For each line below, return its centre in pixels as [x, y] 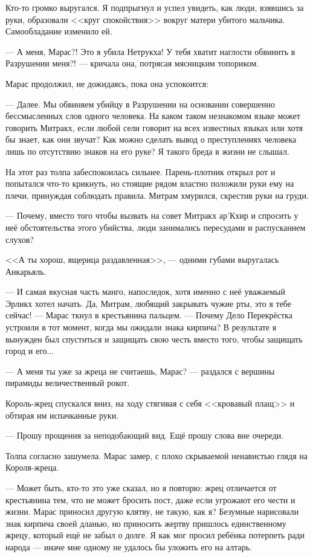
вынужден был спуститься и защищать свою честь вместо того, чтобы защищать [154, 339]
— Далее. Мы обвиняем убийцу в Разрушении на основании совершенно [140, 104]
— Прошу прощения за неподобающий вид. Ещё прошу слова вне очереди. [145, 435]
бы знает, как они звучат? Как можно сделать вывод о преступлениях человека [151, 139]
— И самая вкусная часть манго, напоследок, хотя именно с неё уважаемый [145, 291]
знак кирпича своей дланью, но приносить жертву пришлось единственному [146, 523]
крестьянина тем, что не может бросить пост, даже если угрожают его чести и [150, 499]
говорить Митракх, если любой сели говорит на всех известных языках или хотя [154, 127]
